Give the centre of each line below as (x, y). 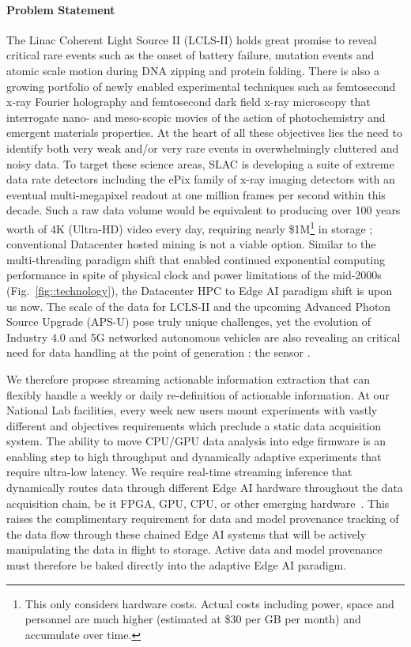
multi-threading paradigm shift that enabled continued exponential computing (196, 259)
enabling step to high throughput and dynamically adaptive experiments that (194, 456)
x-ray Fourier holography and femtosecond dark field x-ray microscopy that (189, 102)
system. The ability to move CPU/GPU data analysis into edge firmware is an (196, 441)
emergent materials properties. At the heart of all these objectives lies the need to (205, 132)
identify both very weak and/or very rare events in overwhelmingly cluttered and (203, 148)
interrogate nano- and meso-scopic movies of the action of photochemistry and (196, 117)
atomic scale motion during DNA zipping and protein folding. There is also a (193, 70)
